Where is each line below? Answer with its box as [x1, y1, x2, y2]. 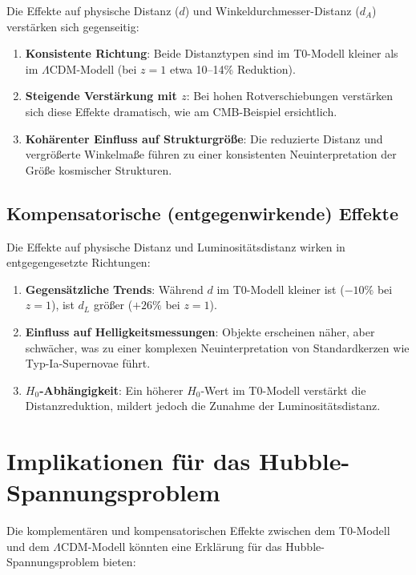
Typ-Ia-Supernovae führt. [25, 355, 151, 372]
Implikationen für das [6, 444, 251, 477]
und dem [6, 537, 50, 554]
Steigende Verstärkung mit [25, 87, 177, 104]
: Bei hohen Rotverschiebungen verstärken [186, 87, 393, 104]
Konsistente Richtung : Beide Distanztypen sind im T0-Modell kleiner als [25, 45, 398, 62]
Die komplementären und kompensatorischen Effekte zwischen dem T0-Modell [6, 522, 390, 539]
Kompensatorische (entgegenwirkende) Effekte [6, 200, 398, 225]
